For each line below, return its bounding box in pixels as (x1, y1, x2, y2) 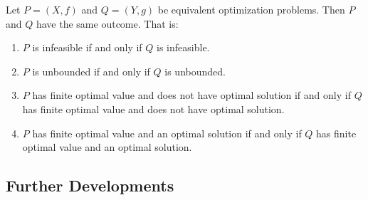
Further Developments (6, 174, 174, 196)
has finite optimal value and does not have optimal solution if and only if (32, 88, 351, 102)
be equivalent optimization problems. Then (157, 2, 345, 16)
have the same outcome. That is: (36, 16, 179, 31)
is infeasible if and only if (32, 40, 142, 55)
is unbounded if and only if (32, 63, 150, 78)
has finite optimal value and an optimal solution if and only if (32, 125, 302, 140)
